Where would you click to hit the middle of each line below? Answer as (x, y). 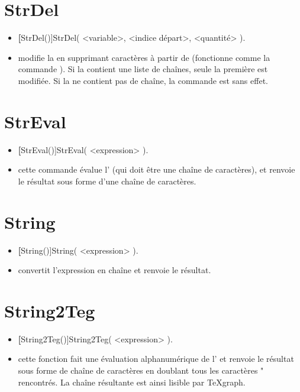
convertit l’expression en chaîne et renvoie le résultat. (114, 270)
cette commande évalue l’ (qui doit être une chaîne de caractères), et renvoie (157, 169)
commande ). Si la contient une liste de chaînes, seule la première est (143, 69)
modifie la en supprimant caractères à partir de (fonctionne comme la (144, 57)
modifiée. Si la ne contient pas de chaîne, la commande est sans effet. (143, 80)
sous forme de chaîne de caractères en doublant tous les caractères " (141, 370)
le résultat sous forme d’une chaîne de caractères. (107, 181)
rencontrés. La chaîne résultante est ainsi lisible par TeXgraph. (132, 382)
